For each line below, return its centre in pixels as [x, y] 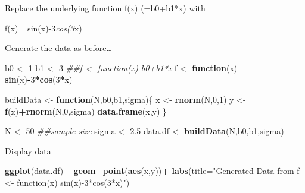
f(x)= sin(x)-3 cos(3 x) [43, 28]
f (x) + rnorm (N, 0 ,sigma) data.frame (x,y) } [86, 111]
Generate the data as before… [58, 48]
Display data [28, 151]
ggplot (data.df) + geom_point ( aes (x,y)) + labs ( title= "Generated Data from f [152, 171]
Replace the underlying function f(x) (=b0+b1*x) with [105, 8]
